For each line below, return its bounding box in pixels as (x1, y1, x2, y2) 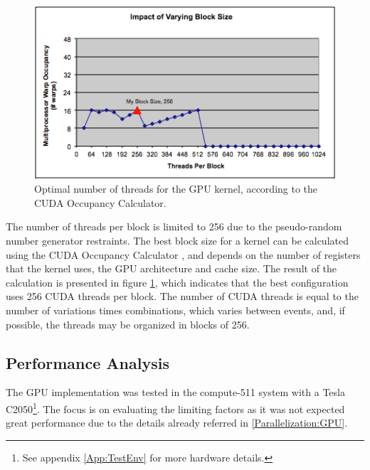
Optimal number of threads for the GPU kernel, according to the (34, 181, 318, 196)
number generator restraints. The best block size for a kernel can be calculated (6, 233, 349, 248)
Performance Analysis (6, 351, 169, 373)
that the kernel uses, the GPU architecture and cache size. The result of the (6, 261, 337, 276)
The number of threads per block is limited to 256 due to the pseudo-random (6, 219, 342, 234)
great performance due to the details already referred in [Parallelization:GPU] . (6, 415, 348, 430)
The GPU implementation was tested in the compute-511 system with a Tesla (6, 385, 345, 400)
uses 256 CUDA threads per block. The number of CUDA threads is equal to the (6, 289, 359, 304)
